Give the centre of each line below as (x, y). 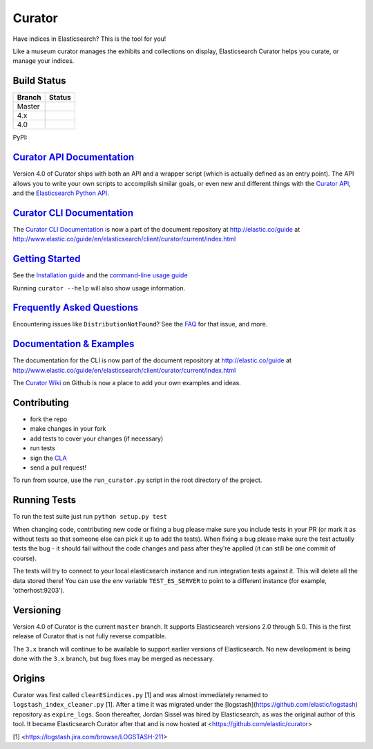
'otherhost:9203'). (39, 590)
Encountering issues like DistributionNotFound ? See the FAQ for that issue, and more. (140, 324)
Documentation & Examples (74, 344)
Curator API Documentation (74, 157)
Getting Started (47, 259)
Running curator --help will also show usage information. (99, 288)
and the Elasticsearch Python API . (61, 193)
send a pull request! (58, 468)
